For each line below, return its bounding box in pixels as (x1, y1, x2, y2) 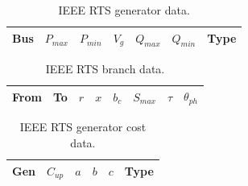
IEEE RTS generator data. (58, 2, 190, 18)
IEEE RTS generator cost (19, 118, 147, 135)
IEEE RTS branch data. (45, 60, 165, 76)
